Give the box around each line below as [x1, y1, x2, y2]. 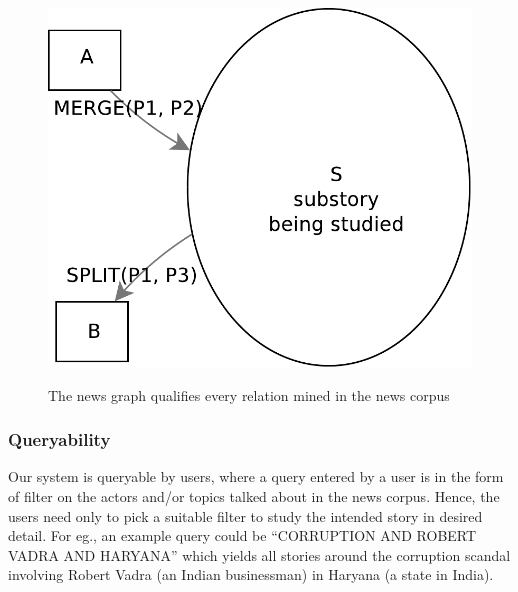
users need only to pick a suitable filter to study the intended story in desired [8, 505, 483, 526]
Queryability [8, 427, 111, 452]
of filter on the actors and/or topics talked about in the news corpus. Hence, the [8, 486, 500, 507]
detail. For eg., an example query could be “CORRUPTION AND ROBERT [8, 525, 477, 546]
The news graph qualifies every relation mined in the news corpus [48, 384, 450, 405]
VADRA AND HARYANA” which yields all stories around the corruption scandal [8, 544, 511, 565]
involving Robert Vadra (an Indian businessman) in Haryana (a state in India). [8, 564, 494, 585]
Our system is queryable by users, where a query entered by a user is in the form [8, 466, 504, 487]
